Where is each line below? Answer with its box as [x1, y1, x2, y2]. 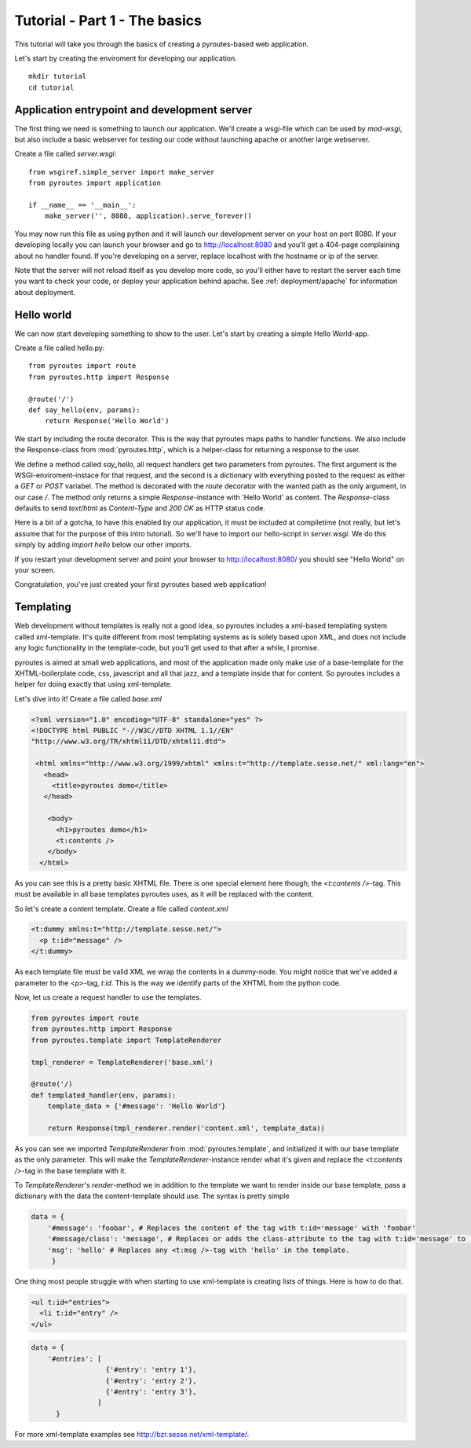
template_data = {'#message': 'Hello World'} [47, 1102, 226, 1111]
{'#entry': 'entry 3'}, [105, 1387, 197, 1396]
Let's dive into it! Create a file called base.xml [14, 694, 162, 703]
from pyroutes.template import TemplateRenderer [31, 1035, 222, 1045]
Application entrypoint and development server [14, 103, 253, 116]
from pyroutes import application [28, 179, 161, 188]
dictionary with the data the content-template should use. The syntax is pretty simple [14, 1192, 290, 1201]
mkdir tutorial [28, 72, 87, 81]
